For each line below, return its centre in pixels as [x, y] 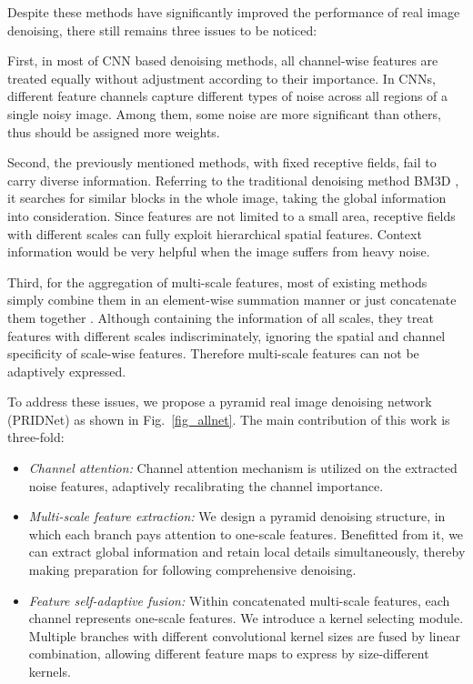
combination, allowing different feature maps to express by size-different [229, 654]
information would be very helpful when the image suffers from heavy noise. [219, 251]
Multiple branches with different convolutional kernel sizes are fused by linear [244, 635]
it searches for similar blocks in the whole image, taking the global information [227, 198]
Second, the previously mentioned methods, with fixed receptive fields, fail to [222, 162]
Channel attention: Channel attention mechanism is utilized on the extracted [243, 468]
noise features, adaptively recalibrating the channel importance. [206, 485]
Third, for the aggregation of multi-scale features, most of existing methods [217, 282]
